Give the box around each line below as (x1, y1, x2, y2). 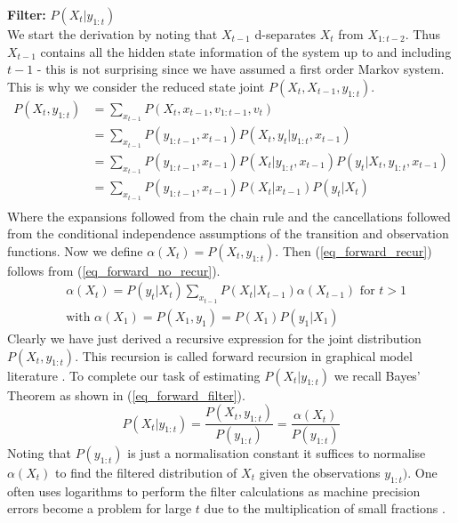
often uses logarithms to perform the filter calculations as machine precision (7, 481, 421, 500)
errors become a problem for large (7, 499, 192, 518)
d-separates (254, 25, 317, 43)
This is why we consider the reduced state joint (7, 76, 265, 95)
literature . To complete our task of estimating (7, 366, 261, 384)
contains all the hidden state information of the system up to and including (40, 42, 452, 60)
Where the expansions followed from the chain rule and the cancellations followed (7, 206, 451, 225)
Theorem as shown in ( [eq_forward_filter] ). (7, 385, 245, 404)
